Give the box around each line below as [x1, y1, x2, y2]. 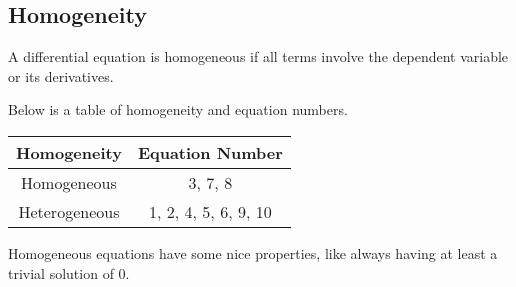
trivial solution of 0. [8, 262, 130, 283]
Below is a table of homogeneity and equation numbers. [8, 99, 348, 120]
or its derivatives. [8, 65, 114, 86]
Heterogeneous [18, 199, 120, 223]
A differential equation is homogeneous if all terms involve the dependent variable [8, 46, 509, 67]
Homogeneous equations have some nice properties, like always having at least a [8, 242, 498, 263]
